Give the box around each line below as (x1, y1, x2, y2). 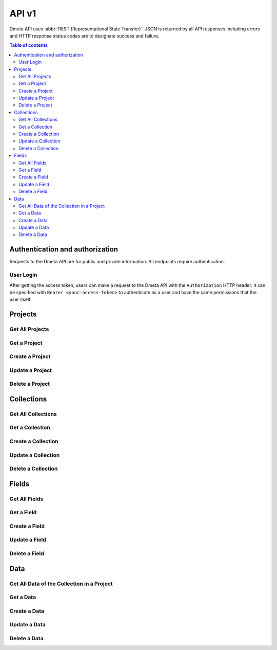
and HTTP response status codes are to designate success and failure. (9, 32, 160, 39)
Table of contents (9, 42, 48, 48)
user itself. (9, 296, 32, 303)
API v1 (9, 8, 36, 19)
